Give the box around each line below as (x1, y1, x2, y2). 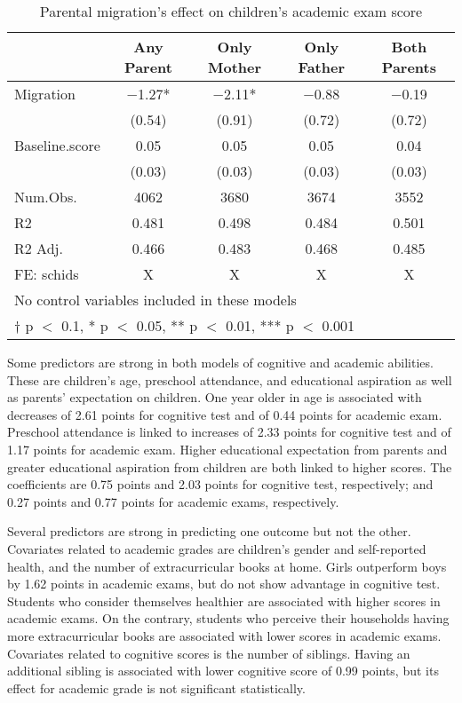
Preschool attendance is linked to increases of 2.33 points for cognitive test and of (7, 423, 451, 441)
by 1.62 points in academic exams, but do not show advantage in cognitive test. (7, 574, 441, 593)
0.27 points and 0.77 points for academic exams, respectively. (7, 492, 339, 510)
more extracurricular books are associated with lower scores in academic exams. (7, 626, 442, 644)
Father (298, 57, 345, 77)
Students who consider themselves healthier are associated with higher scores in (7, 591, 441, 610)
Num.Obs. (14, 186, 77, 207)
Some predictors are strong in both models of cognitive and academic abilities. (7, 353, 434, 371)
